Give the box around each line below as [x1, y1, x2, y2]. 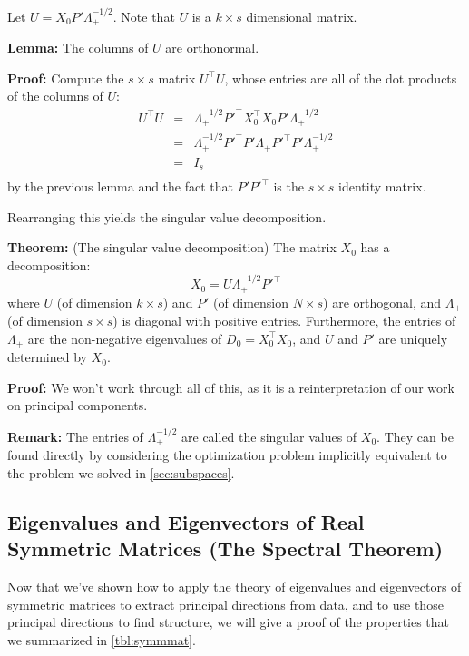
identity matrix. [338, 177, 426, 196]
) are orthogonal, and [323, 292, 442, 311]
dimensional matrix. [246, 6, 357, 25]
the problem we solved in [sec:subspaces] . [7, 463, 235, 482]
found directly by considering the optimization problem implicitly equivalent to [7, 445, 447, 465]
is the [273, 177, 304, 196]
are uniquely [378, 328, 448, 348]
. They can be [376, 426, 454, 445]
